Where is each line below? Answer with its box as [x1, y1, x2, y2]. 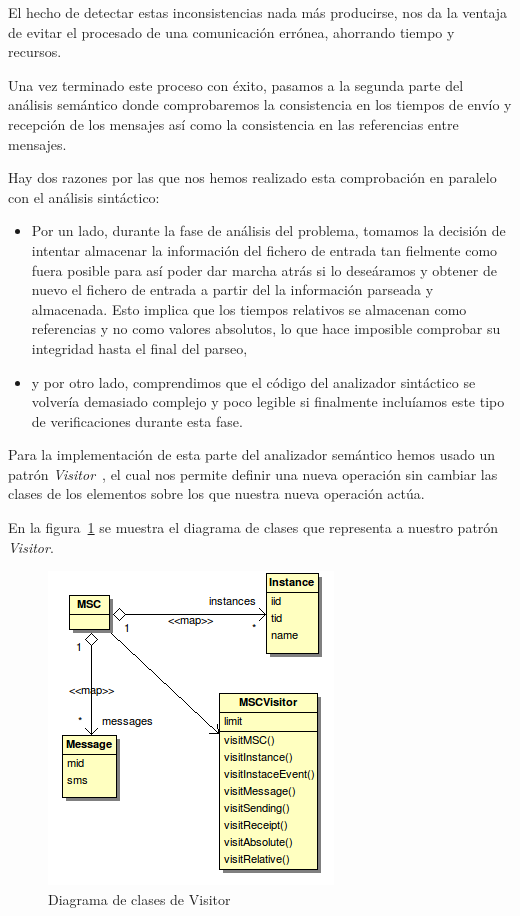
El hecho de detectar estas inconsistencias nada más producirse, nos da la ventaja [8, 2, 508, 22]
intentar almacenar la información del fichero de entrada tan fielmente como [31, 239, 498, 260]
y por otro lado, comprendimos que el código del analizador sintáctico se [31, 371, 476, 392]
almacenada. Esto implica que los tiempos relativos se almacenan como [31, 298, 467, 319]
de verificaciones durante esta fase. [31, 410, 243, 431]
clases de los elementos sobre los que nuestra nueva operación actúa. [8, 483, 425, 504]
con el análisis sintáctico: [8, 186, 160, 207]
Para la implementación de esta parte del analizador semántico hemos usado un [8, 444, 496, 465]
